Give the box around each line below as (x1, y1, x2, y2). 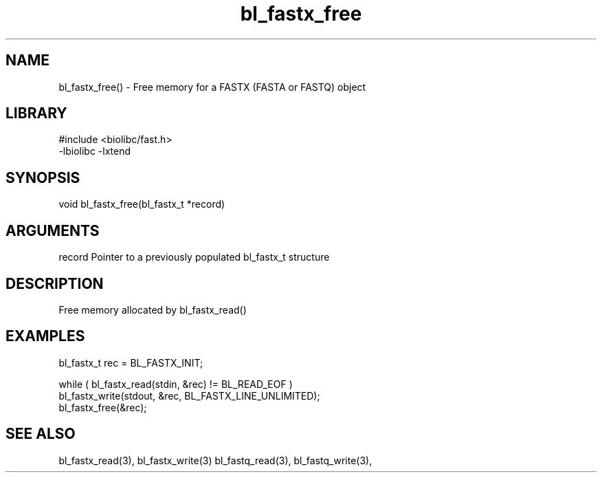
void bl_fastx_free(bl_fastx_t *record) (58, 198, 225, 210)
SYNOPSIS (5, 169, 80, 186)
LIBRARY (5, 105, 67, 122)
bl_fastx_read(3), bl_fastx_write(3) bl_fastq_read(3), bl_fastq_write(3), (58, 454, 372, 466)
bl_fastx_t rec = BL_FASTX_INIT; (58, 356, 203, 369)
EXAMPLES (5, 327, 85, 345)
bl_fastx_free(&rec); (58, 401, 147, 413)
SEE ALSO (5, 425, 76, 443)
